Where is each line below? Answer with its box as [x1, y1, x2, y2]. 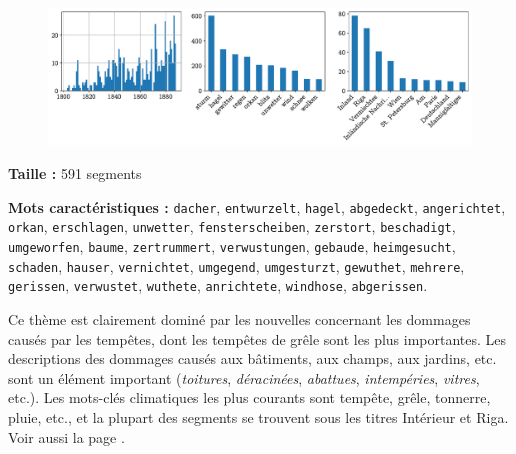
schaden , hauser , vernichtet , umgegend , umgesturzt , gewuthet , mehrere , [8, 255, 465, 276]
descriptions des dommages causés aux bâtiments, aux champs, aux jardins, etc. [8, 348, 497, 369]
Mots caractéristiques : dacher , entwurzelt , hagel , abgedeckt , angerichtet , [8, 196, 506, 217]
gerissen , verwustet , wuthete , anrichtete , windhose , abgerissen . [8, 275, 428, 296]
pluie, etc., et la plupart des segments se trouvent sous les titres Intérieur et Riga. [8, 406, 509, 427]
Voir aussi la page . [8, 426, 125, 447]
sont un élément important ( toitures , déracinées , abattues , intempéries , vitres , [8, 367, 480, 388]
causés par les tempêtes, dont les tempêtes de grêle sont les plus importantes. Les [8, 328, 507, 349]
